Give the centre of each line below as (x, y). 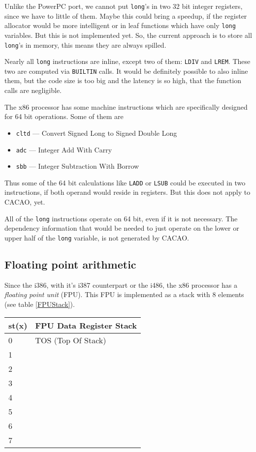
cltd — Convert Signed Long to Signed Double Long (96, 133)
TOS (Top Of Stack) (71, 340)
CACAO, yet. (25, 202)
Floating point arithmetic (70, 264)
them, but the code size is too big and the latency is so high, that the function (123, 80)
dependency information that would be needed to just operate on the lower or (122, 228)
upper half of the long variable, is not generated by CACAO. (97, 237)
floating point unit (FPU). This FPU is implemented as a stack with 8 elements (124, 294)
